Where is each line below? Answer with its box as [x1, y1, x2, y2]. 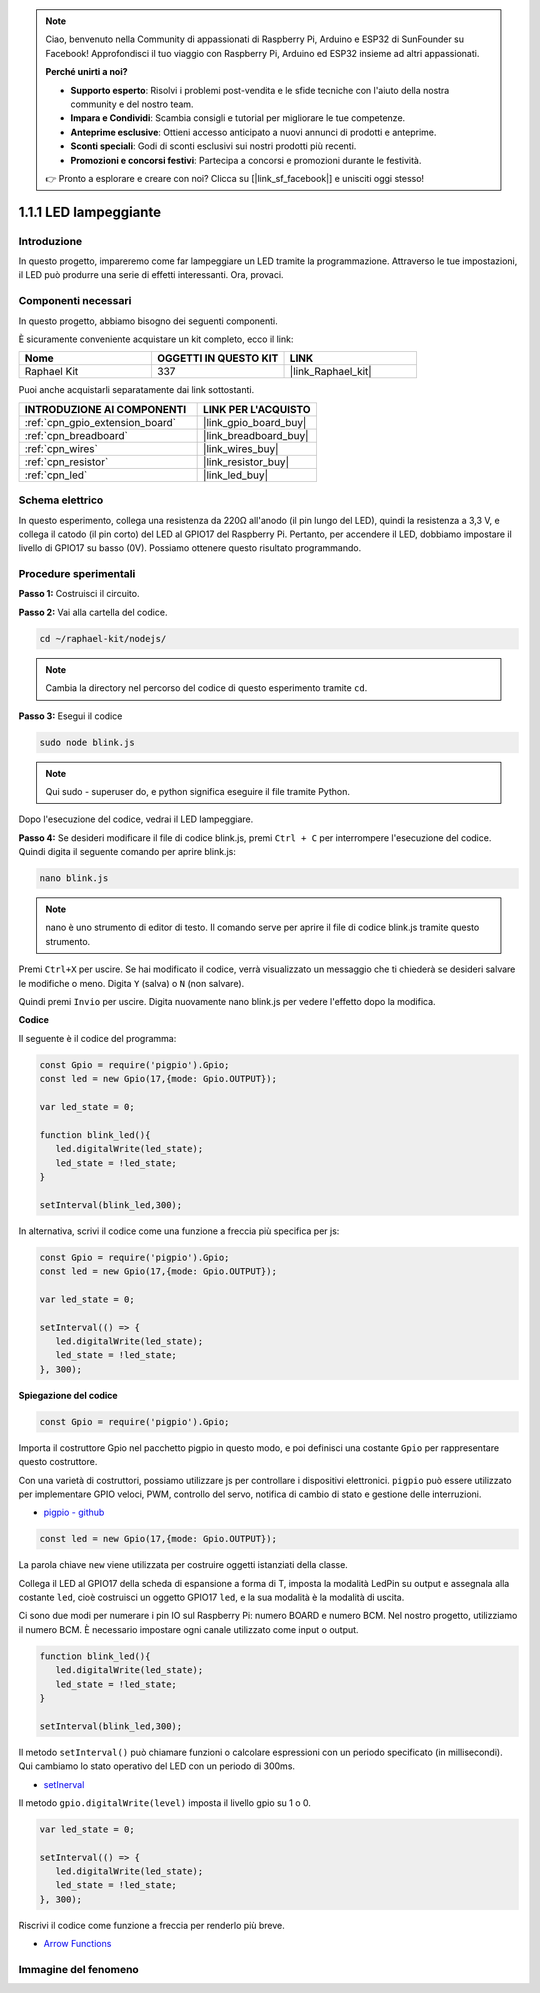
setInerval [43, 1778, 85, 1790]
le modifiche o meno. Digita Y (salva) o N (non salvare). [18, 977, 245, 989]
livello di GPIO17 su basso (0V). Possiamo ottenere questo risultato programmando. [18, 542, 362, 554]
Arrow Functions [43, 1938, 112, 1950]
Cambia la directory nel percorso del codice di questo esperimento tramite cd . [45, 682, 368, 694]
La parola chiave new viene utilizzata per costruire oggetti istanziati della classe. [18, 1559, 349, 1571]
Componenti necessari [18, 294, 132, 308]
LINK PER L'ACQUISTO [203, 402, 311, 416]
